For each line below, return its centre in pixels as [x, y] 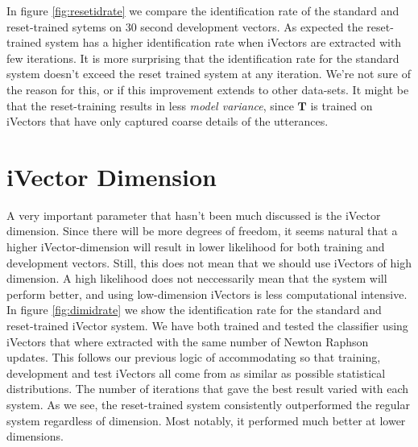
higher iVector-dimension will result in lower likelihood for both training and [196, 247]
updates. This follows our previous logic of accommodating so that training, [194, 357]
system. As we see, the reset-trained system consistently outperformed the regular [208, 404]
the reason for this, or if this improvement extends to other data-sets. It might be [208, 89]
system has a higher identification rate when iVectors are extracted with [223, 42]
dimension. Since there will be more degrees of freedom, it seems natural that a [202, 231]
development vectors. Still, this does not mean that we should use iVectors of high [209, 262]
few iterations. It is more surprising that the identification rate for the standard [203, 58]
